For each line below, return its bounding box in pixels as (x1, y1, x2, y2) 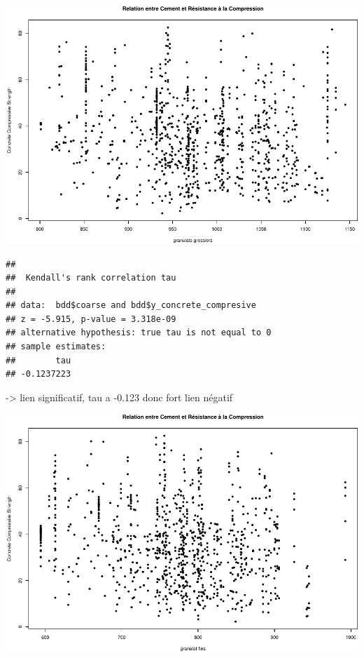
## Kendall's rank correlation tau (6, 273, 176, 283)
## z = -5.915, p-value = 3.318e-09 (6, 314, 176, 324)
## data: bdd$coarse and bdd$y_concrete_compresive (6, 300, 256, 311)
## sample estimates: (6, 342, 106, 352)
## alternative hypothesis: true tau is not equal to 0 (6, 328, 272, 338)
